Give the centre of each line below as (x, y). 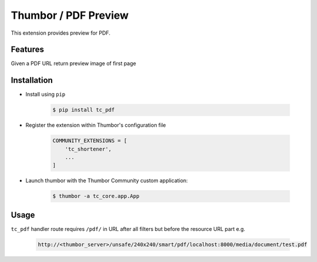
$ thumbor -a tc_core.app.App (96, 196)
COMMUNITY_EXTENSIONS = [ (90, 141)
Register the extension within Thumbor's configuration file (96, 125)
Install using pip (45, 95)
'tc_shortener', (88, 149)
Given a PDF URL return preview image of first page (73, 63)
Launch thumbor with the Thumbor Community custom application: (107, 181)
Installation (32, 80)
